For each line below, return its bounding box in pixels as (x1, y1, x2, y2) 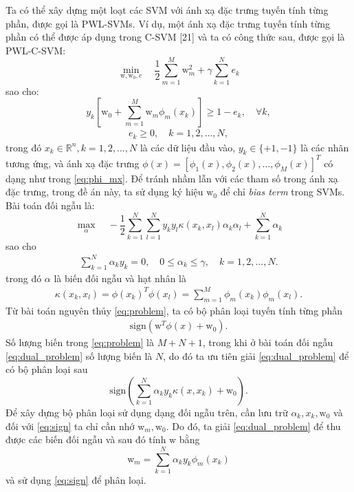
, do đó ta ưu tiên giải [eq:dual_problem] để (163, 348, 349, 363)
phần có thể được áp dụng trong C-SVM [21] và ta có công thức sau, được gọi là (5, 30, 345, 44)
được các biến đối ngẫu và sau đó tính (5, 432, 166, 447)
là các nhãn (300, 140, 349, 154)
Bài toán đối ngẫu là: (5, 198, 95, 213)
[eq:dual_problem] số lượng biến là (5, 348, 153, 363)
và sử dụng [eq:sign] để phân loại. (5, 472, 146, 486)
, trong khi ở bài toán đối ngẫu (202, 335, 333, 350)
